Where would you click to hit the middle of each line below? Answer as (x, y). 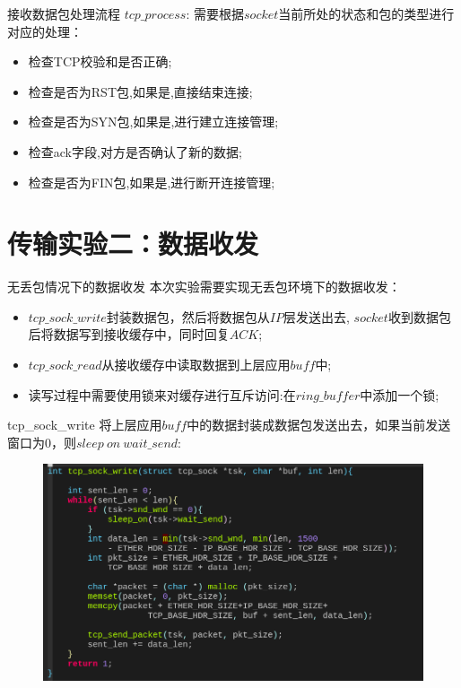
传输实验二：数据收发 (133, 244)
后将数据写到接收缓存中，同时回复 (129, 334)
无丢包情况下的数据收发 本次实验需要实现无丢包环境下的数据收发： (204, 287)
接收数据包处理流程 (64, 13)
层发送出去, (317, 316)
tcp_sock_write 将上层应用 (85, 425)
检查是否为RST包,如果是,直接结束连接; (140, 91)
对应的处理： (45, 31)
